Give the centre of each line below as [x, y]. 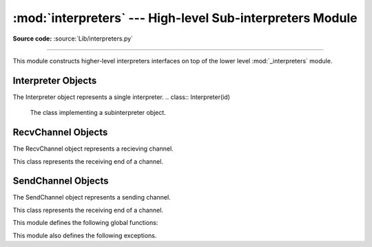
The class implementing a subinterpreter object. [98, 113]
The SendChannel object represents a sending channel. [92, 197]
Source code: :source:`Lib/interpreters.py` [73, 39]
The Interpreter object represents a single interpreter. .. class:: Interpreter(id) [122, 97]
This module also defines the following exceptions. [85, 235]
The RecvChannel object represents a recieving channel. [93, 149]
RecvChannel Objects [60, 132]
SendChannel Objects [61, 181]
